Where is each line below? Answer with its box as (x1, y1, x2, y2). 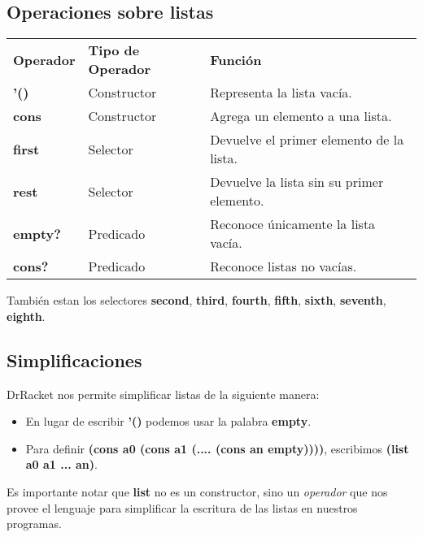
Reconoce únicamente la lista (210, 214, 376, 234)
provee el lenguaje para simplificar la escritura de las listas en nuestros (7, 499, 358, 516)
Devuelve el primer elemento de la (210, 130, 404, 149)
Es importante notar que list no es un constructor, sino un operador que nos (7, 483, 388, 500)
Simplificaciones (7, 347, 142, 372)
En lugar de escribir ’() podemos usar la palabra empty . (25, 413, 312, 430)
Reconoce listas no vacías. (210, 257, 357, 276)
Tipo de (88, 41, 140, 60)
